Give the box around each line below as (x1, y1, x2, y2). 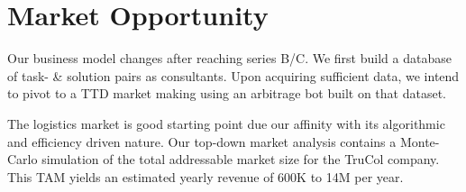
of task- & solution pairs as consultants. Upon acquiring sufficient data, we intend (7, 66, 460, 85)
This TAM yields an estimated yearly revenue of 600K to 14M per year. (7, 167, 404, 186)
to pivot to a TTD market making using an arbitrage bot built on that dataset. (7, 84, 446, 103)
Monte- (399, 132, 440, 151)
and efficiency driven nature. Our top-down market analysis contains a (7, 132, 397, 151)
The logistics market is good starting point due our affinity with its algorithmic (7, 114, 445, 133)
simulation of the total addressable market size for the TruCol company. (41, 150, 440, 169)
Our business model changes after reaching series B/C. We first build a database (7, 49, 452, 68)
